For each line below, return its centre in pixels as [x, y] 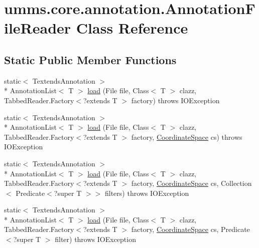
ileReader [38, 28]
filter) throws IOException [95, 239]
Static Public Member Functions [90, 59]
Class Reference [132, 28]
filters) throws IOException [147, 193]
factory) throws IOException [175, 100]
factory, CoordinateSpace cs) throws [187, 137]
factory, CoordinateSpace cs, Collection [191, 183]
